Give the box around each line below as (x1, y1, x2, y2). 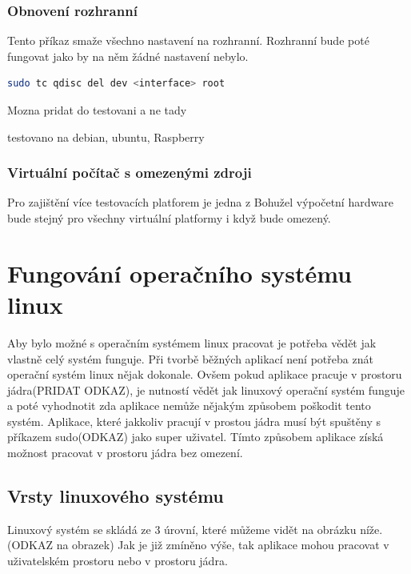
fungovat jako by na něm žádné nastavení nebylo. (7, 47, 249, 64)
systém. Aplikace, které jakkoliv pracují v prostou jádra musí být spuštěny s (7, 412, 381, 429)
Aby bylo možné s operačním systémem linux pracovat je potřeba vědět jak (7, 334, 377, 351)
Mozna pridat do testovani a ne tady (7, 102, 187, 118)
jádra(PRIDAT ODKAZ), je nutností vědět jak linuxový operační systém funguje (7, 381, 405, 398)
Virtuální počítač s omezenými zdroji (7, 163, 252, 183)
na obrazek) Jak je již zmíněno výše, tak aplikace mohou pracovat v (56, 536, 389, 553)
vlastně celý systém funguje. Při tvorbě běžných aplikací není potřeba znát (7, 350, 373, 367)
